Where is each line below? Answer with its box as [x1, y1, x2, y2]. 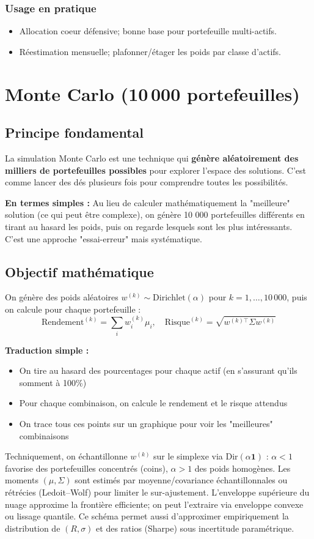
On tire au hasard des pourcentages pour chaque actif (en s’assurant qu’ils [19, 364, 298, 377]
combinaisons [19, 429, 69, 442]
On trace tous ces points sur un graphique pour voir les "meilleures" [19, 417, 273, 430]
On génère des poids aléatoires [5, 291, 119, 303]
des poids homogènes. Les [194, 461, 291, 474]
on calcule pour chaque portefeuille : [5, 302, 141, 315]
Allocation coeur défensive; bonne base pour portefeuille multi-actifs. [19, 24, 277, 37]
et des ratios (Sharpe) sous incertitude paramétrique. [96, 521, 294, 534]
